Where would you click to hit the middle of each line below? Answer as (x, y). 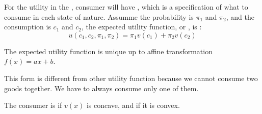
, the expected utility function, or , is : (142, 27)
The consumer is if (33, 105)
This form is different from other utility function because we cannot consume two (131, 78)
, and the (240, 16)
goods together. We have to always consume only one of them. (101, 88)
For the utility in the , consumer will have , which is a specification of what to (126, 7)
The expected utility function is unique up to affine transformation (108, 51)
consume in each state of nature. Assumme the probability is (99, 16)
